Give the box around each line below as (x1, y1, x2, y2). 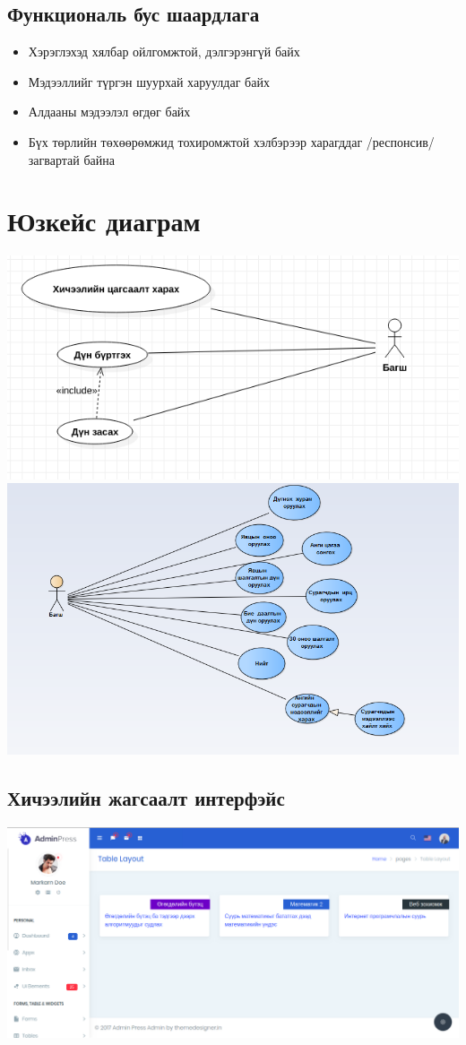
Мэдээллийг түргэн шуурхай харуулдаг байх (28, 72, 270, 91)
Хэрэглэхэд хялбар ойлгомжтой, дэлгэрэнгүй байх (28, 42, 300, 61)
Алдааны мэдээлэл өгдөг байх (28, 102, 191, 121)
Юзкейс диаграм (7, 203, 201, 239)
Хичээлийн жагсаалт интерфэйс (7, 784, 285, 812)
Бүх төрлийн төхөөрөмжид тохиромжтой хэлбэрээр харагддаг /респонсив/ (28, 132, 435, 151)
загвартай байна (28, 150, 115, 168)
